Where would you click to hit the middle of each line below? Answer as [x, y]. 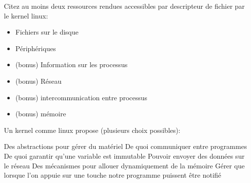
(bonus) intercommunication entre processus [81, 97]
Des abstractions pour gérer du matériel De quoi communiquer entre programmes [125, 146]
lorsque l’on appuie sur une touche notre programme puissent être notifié [113, 175]
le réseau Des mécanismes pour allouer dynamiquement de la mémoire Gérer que [124, 165]
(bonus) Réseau [39, 81]
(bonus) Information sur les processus [71, 64]
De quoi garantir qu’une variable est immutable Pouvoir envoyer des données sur [124, 156]
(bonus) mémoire [41, 114]
